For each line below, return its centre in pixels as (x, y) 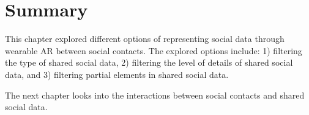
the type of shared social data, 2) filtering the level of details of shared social (149, 62)
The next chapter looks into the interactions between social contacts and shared (155, 95)
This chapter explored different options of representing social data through (145, 39)
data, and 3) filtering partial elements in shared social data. (117, 74)
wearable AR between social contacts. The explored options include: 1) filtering (154, 50)
